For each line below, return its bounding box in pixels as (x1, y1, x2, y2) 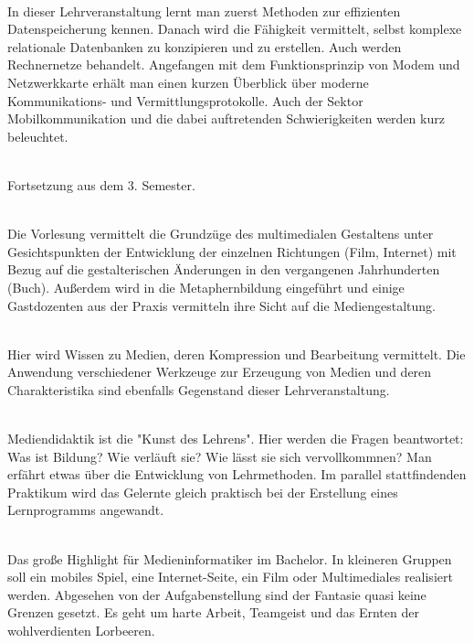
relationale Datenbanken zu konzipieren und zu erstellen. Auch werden (7, 37, 402, 56)
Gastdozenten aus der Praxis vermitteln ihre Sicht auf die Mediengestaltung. (7, 295, 436, 315)
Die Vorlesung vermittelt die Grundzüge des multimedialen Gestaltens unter (7, 224, 434, 243)
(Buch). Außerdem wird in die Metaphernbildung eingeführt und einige (7, 277, 405, 296)
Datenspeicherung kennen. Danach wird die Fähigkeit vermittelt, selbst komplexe (7, 19, 462, 38)
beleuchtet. (7, 126, 68, 145)
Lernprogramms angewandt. (7, 500, 164, 520)
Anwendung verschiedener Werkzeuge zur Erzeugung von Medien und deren (7, 362, 432, 381)
